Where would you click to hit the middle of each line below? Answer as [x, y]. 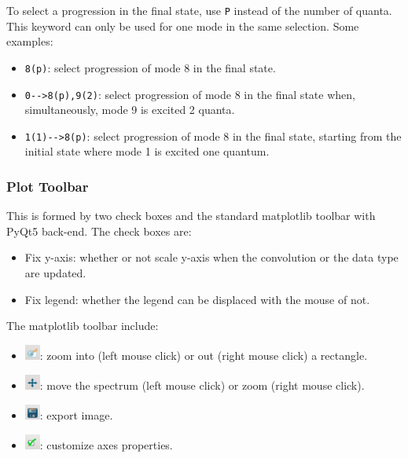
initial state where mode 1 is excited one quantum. [147, 151]
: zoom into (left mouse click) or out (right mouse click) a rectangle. [204, 355]
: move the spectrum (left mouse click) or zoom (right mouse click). [202, 385]
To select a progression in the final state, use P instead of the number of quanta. [199, 10]
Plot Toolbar [48, 186]
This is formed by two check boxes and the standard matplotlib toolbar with [191, 216]
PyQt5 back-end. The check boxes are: [99, 231]
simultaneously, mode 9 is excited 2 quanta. [130, 110]
